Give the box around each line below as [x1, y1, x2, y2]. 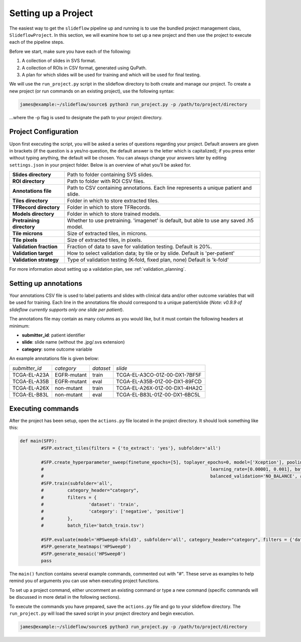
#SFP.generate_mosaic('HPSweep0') [41, 551, 126, 556]
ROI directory [12, 178, 45, 185]
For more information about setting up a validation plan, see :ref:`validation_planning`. [9, 266, 186, 272]
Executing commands [9, 404, 79, 413]
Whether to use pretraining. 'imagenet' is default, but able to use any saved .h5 [67, 217, 254, 224]
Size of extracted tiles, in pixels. [67, 236, 142, 244]
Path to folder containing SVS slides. [67, 171, 154, 178]
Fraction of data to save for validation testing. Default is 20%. [67, 243, 212, 250]
